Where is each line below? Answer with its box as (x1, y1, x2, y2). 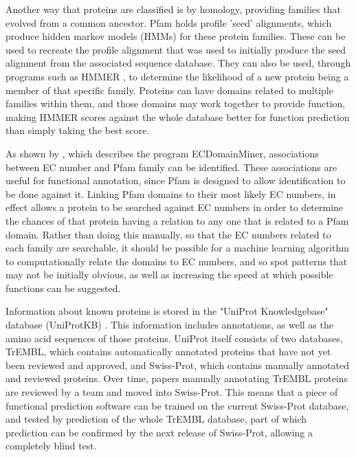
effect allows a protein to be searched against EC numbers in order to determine (5, 200, 344, 214)
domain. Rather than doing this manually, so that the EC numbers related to (5, 227, 331, 241)
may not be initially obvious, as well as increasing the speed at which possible (5, 267, 333, 282)
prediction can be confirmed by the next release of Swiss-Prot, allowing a (5, 425, 313, 439)
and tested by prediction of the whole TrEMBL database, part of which (5, 412, 307, 426)
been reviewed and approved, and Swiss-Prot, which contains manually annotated (5, 357, 349, 372)
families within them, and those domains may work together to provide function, (5, 96, 346, 111)
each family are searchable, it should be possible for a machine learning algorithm (5, 241, 349, 255)
